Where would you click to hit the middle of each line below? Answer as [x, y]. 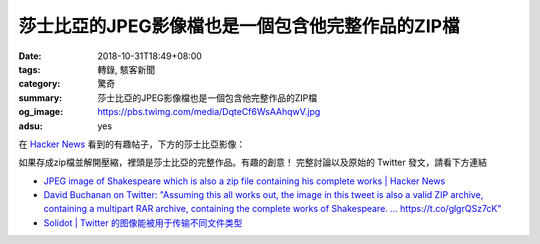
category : [39, 84]
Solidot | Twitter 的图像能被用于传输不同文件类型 [143, 222]
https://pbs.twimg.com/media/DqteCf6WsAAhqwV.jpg [209, 112]
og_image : [41, 112]
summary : [40, 97]
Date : [30, 56]
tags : [29, 69]
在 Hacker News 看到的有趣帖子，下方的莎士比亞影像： [132, 144]
